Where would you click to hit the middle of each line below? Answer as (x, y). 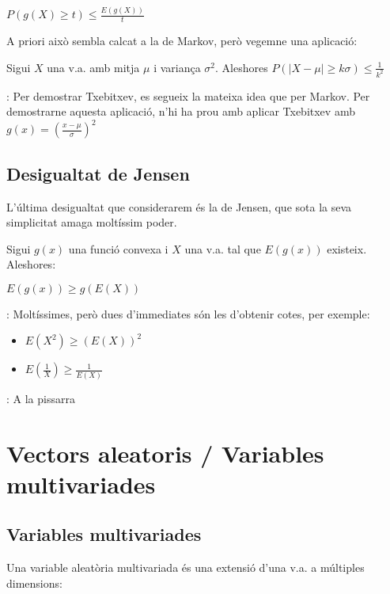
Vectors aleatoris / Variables (165, 453)
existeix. (347, 248)
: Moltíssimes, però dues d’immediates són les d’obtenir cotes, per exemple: (188, 313)
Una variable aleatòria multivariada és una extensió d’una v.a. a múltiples (186, 567)
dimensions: (34, 583)
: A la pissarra (41, 398)
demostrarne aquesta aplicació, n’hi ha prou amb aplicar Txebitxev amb (181, 111)
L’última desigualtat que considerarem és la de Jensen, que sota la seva (179, 206)
